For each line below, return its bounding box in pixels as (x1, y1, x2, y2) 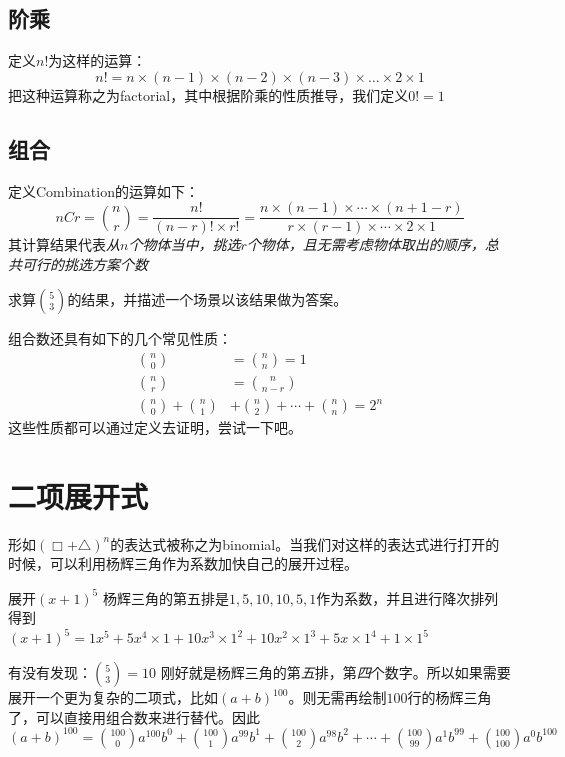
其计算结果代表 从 (8, 234, 120, 255)
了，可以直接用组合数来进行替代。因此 (8, 706, 260, 727)
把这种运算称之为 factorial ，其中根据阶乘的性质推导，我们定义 (8, 84, 409, 105)
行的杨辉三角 (407, 687, 492, 708)
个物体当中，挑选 (128, 234, 241, 255)
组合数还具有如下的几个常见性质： (8, 328, 232, 349)
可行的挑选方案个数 (21, 253, 148, 274)
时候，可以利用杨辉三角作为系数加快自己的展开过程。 (8, 553, 358, 574)
